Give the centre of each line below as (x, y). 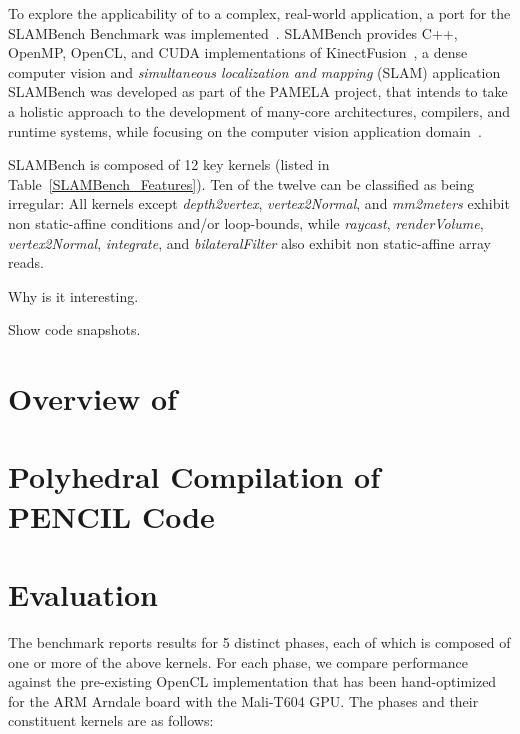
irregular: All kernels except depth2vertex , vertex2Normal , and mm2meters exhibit (259, 203)
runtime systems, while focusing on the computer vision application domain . (245, 130)
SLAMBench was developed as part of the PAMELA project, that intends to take (258, 91)
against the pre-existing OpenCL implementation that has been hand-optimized (252, 681)
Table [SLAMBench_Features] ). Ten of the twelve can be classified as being (241, 183)
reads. (26, 262)
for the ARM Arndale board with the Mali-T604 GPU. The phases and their (243, 700)
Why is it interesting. (73, 295)
